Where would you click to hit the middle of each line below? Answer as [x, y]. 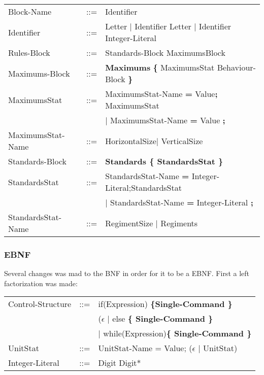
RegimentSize [129, 223]
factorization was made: [41, 283]
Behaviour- [236, 67]
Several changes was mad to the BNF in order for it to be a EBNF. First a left [127, 273]
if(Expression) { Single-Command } [165, 304]
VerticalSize [182, 141]
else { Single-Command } [163, 319]
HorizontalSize [131, 141]
